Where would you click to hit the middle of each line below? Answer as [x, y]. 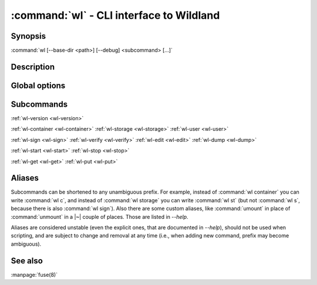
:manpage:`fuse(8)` [34, 274]
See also [27, 261]
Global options [38, 85]
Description [33, 67]
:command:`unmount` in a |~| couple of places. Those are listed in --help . [100, 216]
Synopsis [28, 36]
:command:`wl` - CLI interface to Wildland [115, 15]
